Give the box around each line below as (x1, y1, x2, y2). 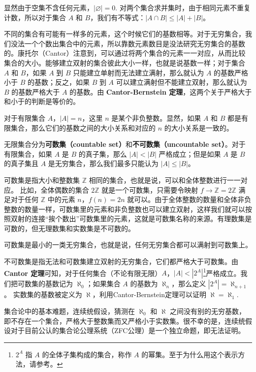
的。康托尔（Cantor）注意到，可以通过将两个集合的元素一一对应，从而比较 (4, 48, 246, 58)
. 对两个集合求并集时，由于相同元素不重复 (115, 2, 251, 12)
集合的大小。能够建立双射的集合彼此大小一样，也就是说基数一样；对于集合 (4, 57, 245, 68)
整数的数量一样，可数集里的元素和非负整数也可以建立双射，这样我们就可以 (4, 203, 245, 214)
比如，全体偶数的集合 (20, 184, 89, 195)
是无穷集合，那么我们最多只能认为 (48, 158, 159, 169)
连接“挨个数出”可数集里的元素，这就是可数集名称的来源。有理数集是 (31, 213, 252, 224)
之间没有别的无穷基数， (169, 305, 246, 316)
